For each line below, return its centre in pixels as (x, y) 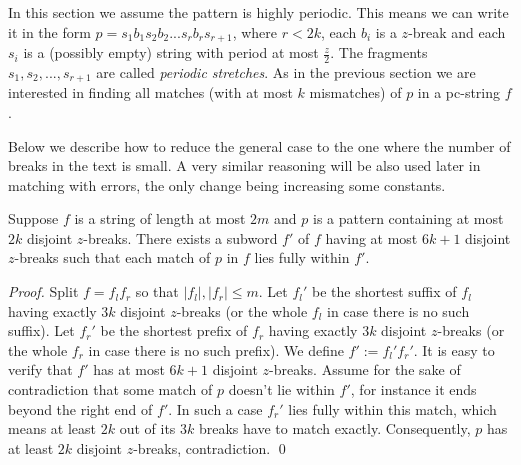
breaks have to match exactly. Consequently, (334, 428)
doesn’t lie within (281, 389)
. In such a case (215, 408)
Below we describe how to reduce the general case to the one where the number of (259, 145)
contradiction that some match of (110, 389)
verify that (40, 369)
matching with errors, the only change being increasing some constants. (227, 184)
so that (157, 291)
